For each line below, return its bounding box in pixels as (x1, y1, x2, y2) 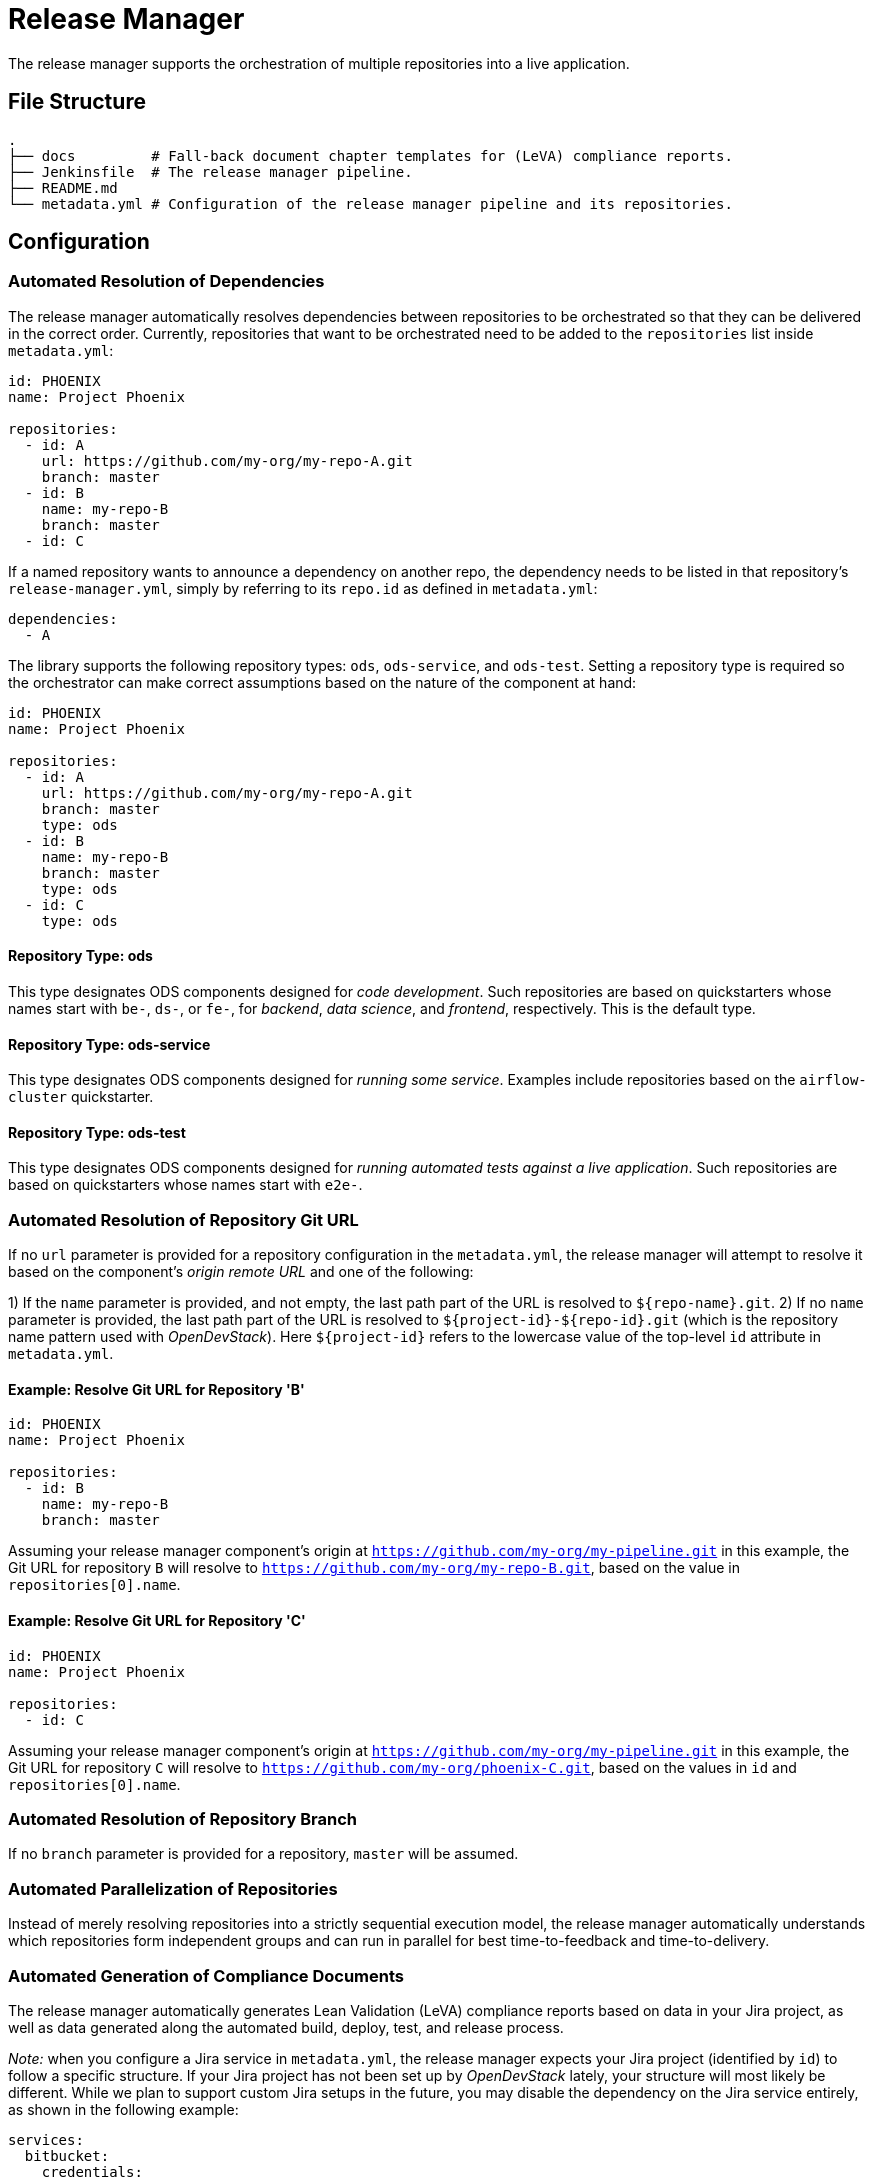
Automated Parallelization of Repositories (8, 1878, 338, 1899)
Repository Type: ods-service (8, 1035, 211, 1053)
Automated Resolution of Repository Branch (8, 1809, 357, 1830)
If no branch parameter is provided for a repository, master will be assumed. (8, 1845, 519, 1863)
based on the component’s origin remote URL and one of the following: (8, 1263, 474, 1281)
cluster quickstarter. (8, 1088, 154, 1106)
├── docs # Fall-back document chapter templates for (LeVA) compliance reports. (8, 147, 733, 164)
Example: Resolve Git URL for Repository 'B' (8, 1380, 305, 1398)
